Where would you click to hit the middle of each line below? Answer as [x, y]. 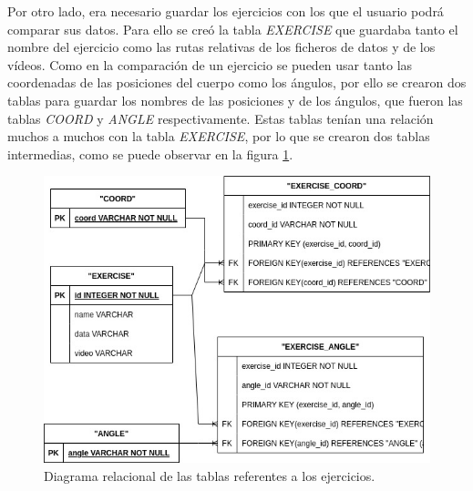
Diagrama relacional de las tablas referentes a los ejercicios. [210, 475]
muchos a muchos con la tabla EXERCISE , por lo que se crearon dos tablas [219, 136]
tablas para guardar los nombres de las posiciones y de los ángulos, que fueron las [235, 100]
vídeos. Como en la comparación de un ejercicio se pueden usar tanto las [210, 64]
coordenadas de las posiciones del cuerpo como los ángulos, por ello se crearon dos [237, 82]
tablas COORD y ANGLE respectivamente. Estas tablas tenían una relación [221, 118]
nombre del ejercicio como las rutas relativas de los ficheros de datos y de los [221, 47]
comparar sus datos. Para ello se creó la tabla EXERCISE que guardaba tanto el [233, 29]
